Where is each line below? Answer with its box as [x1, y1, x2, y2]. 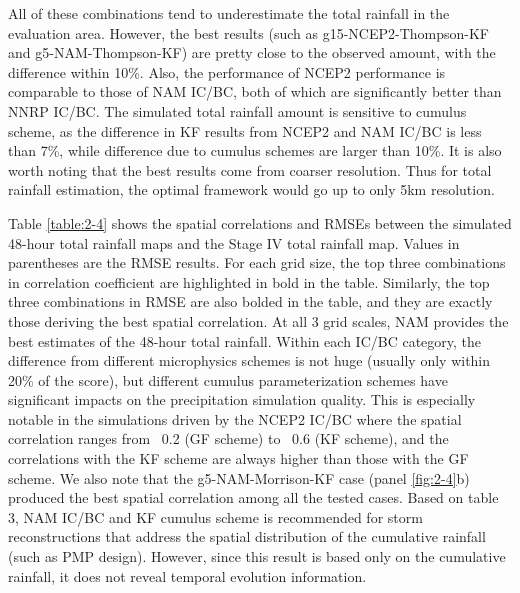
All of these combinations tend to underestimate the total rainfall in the [8, 3, 450, 23]
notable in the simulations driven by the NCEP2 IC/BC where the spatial [8, 408, 462, 429]
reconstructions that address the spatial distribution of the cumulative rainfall [8, 526, 486, 547]
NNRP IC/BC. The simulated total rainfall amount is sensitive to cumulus [8, 100, 467, 121]
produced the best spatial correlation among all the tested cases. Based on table [8, 487, 499, 508]
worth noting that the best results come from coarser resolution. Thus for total [8, 159, 492, 180]
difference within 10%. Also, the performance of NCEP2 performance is [8, 61, 446, 82]
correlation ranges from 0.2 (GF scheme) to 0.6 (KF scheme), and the [8, 428, 449, 449]
